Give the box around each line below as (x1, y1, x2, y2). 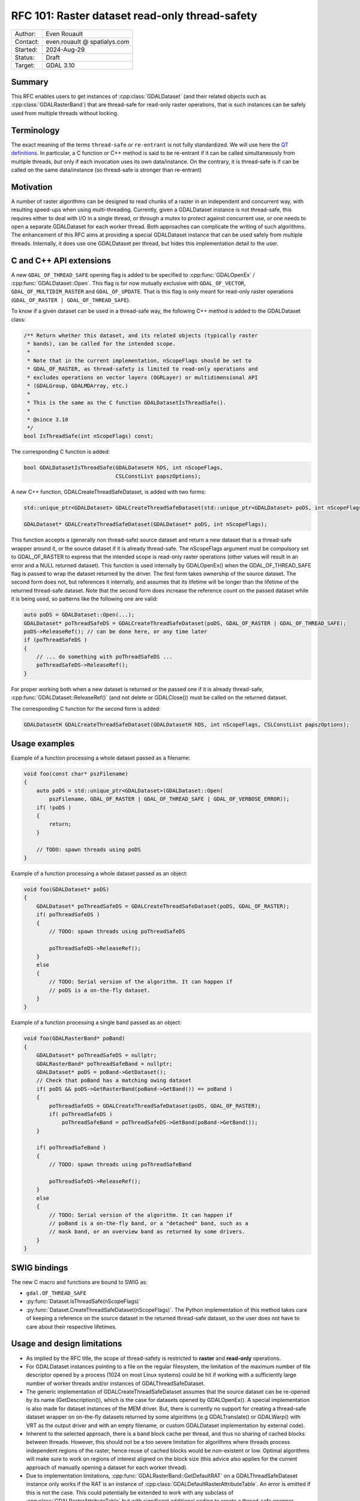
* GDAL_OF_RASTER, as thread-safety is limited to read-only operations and (27, 366, 258, 372)
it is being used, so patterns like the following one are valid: (11, 595, 158, 603)
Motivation (11, 182, 53, 192)
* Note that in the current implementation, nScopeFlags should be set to (27, 357, 252, 364)
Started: (14, 45, 38, 53)
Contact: (14, 37, 39, 46)
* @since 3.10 (27, 416, 68, 423)
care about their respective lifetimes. (26, 1323, 117, 1330)
